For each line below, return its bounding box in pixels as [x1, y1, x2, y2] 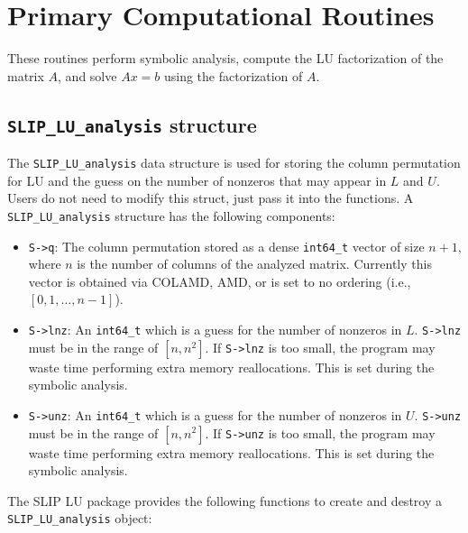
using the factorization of [163, 66, 303, 85]
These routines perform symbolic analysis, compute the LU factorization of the [7, 49, 444, 68]
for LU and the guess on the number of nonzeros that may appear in [7, 170, 387, 189]
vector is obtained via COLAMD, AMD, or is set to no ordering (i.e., [28, 271, 411, 290]
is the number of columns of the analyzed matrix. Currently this [77, 254, 432, 273]
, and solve [58, 66, 117, 85]
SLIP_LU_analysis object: [7, 509, 152, 528]
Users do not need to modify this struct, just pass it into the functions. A [7, 188, 414, 207]
